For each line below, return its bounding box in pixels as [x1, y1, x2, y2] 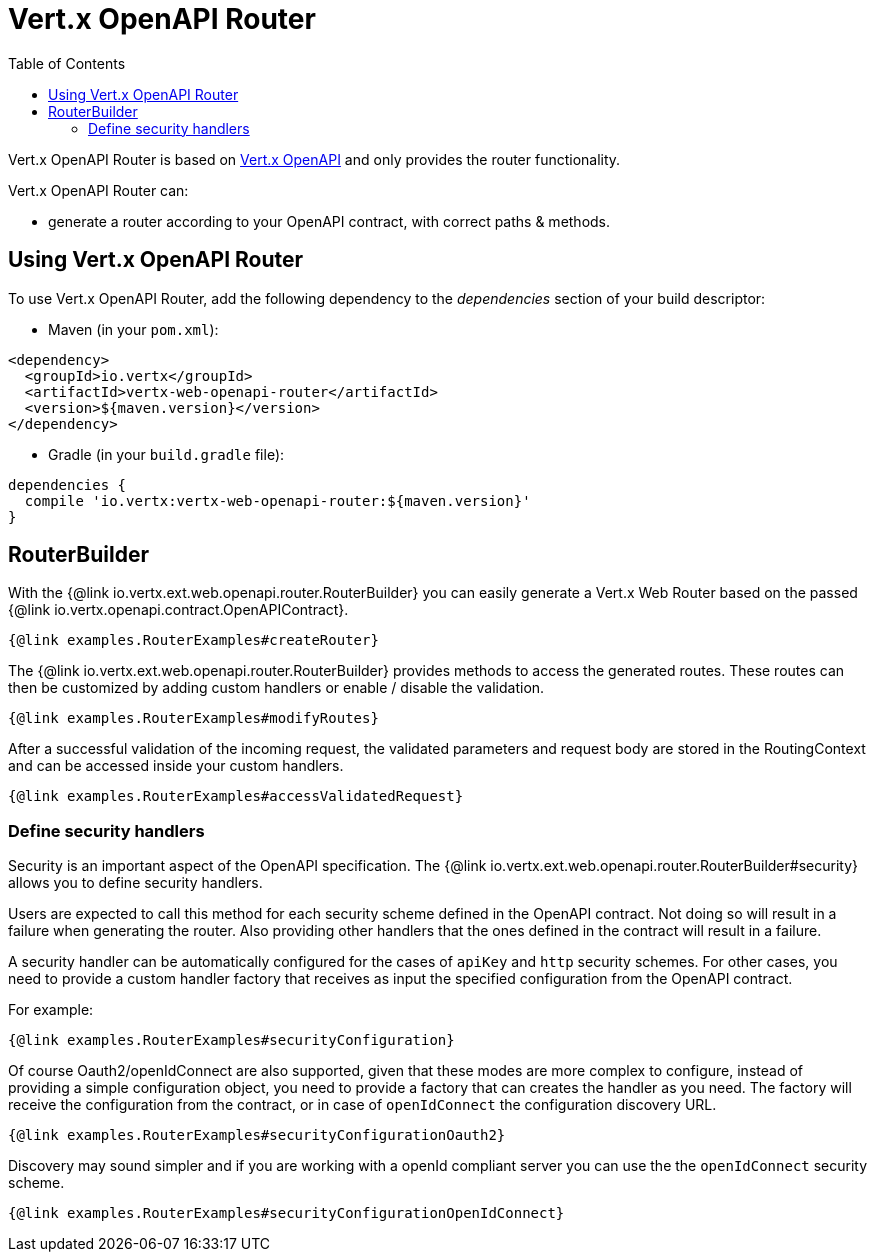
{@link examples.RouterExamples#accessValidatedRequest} [8, 788, 464, 805]
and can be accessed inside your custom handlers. [8, 757, 344, 775]
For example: [8, 1001, 94, 1019]
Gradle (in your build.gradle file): [48, 445, 285, 463]
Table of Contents [8, 54, 126, 72]
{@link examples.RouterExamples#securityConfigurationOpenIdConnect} [8, 1205, 565, 1222]
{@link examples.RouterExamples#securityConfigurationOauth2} [8, 1127, 506, 1144]
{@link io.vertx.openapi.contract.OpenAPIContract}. [8, 601, 349, 619]
